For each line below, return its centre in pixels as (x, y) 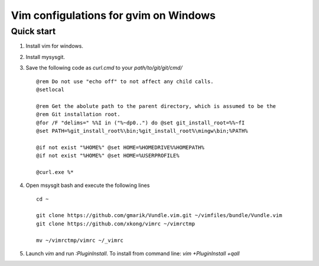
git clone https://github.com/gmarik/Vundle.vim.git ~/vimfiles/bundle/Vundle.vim (159, 216)
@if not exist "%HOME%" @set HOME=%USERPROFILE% (108, 156)
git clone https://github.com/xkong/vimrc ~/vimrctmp (115, 224)
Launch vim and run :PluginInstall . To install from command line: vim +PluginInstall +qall (133, 253)
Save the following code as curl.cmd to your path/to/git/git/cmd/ (104, 68)
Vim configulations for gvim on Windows (113, 15)
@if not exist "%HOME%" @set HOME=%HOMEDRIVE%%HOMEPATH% (121, 147)
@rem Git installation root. (78, 114)
